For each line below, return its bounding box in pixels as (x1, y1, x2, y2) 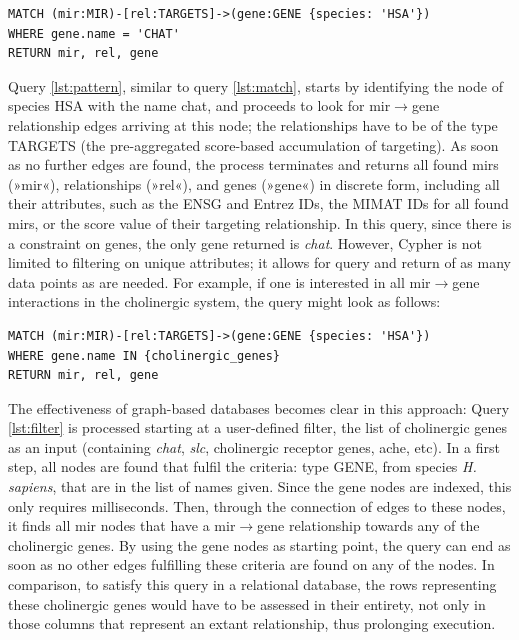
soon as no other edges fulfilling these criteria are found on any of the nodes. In (8, 554, 495, 575)
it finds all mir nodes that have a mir (8, 515, 236, 536)
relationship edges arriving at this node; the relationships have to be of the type (8, 114, 498, 135)
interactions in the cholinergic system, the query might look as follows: (8, 291, 441, 312)
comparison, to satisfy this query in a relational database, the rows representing (8, 574, 497, 595)
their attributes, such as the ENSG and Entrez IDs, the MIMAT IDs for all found (8, 193, 509, 214)
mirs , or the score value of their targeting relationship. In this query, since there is (8, 212, 512, 233)
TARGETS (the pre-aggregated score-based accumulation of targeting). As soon (8, 134, 499, 155)
